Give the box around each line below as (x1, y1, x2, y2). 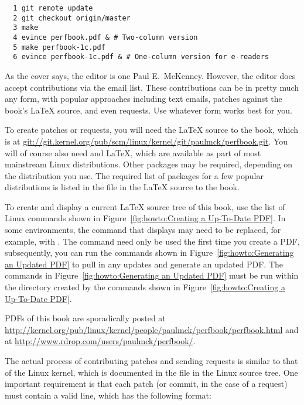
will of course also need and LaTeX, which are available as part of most (5, 146, 261, 159)
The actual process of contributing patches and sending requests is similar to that (5, 355, 298, 366)
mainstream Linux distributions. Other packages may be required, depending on (5, 158, 293, 170)
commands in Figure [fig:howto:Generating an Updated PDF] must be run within (5, 269, 299, 282)
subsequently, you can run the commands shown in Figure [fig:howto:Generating (5, 246, 294, 259)
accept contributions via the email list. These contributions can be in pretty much (5, 81, 299, 93)
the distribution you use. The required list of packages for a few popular (5, 169, 264, 181)
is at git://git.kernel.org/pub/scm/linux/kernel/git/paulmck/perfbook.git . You (5, 135, 288, 147)
